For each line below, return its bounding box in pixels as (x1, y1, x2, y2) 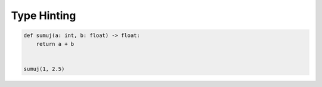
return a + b (36, 41, 75, 47)
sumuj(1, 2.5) (23, 66, 65, 72)
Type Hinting (11, 9, 76, 22)
